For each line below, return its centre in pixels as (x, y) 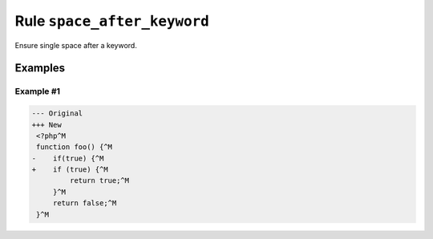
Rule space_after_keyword (112, 21)
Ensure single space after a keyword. (76, 45)
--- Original (57, 113)
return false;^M (85, 203)
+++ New (47, 125)
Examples (40, 68)
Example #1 (37, 91)
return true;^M (99, 181)
